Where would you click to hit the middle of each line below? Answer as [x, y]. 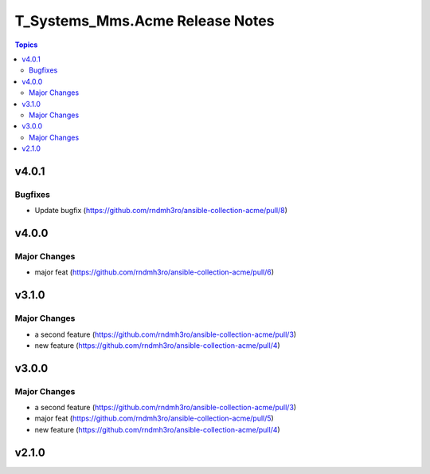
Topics [26, 45]
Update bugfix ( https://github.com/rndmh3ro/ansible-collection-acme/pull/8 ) [161, 211]
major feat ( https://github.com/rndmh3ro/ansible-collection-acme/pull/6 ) [154, 272]
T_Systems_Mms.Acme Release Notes [145, 21]
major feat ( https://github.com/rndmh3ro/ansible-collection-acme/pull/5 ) [154, 418]
